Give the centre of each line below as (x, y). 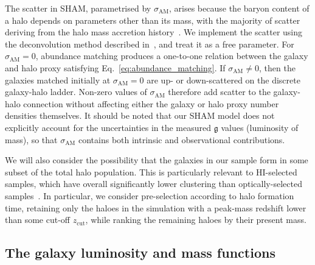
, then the (277, 67)
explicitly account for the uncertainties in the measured (108, 127)
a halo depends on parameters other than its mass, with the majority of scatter (153, 20)
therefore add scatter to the (219, 92)
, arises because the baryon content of (239, 8)
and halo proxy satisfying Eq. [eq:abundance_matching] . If (115, 67)
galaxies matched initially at (58, 79)
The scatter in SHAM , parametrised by (78, 8)
